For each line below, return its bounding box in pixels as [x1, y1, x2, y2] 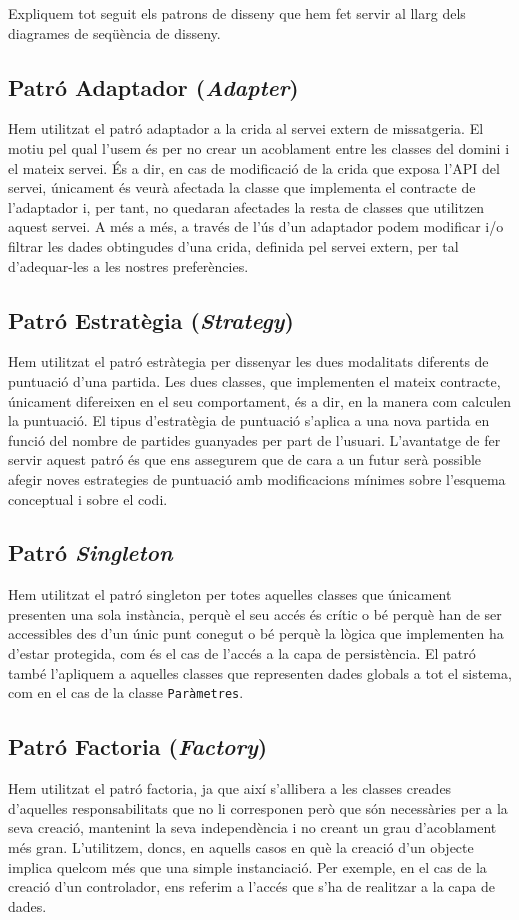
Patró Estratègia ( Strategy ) [8, 304, 294, 335]
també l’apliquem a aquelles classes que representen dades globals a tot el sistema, [8, 662, 512, 683]
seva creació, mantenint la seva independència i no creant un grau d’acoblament [8, 817, 497, 838]
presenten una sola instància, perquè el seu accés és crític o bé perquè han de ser [8, 603, 502, 624]
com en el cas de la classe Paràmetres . [8, 682, 244, 703]
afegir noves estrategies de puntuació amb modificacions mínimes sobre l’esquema [8, 468, 506, 489]
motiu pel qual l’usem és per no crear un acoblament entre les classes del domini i [8, 137, 510, 158]
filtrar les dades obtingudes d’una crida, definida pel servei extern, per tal [8, 235, 459, 256]
